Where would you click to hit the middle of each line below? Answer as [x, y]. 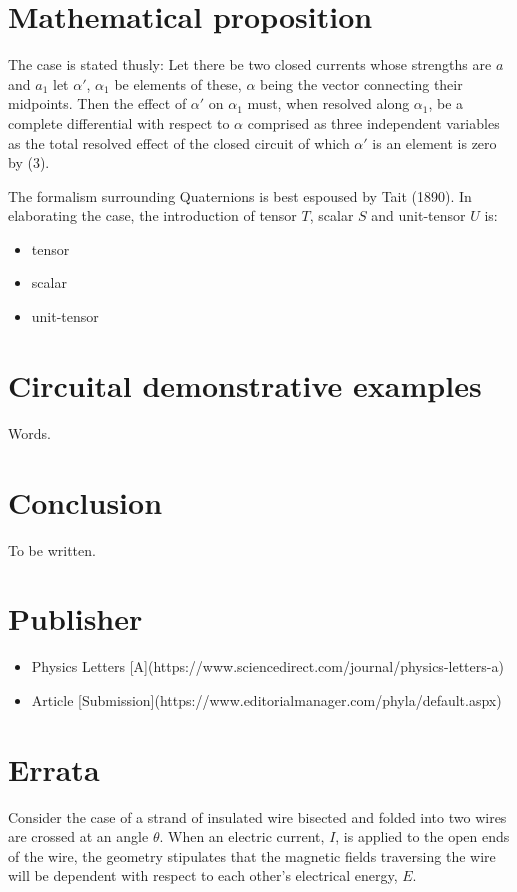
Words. [29, 432]
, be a [446, 103]
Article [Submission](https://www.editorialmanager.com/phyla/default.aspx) [266, 699]
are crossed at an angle [78, 836]
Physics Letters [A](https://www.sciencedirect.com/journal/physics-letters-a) [267, 666]
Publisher [75, 618]
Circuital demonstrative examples [245, 384]
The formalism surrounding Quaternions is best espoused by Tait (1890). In [240, 195]
